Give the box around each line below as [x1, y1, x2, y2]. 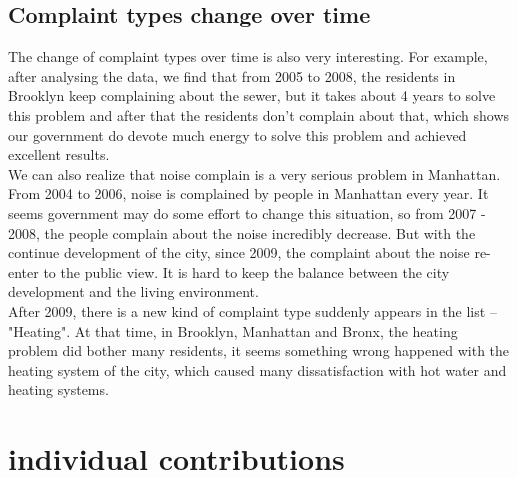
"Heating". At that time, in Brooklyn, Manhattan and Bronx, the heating [8, 320, 458, 341]
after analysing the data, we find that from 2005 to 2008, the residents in [8, 65, 456, 86]
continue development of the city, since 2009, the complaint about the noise [8, 242, 470, 263]
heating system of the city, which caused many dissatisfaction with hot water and [8, 359, 507, 380]
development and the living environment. [8, 281, 259, 302]
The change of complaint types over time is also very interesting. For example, [8, 46, 488, 67]
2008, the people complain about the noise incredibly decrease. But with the [8, 222, 476, 243]
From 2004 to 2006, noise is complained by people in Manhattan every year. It [8, 183, 489, 204]
